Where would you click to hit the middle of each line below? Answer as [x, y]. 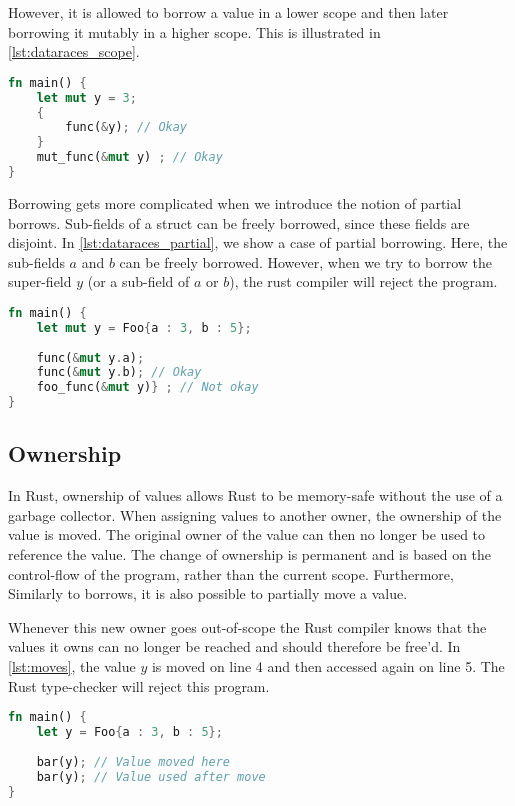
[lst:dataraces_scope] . [74, 51]
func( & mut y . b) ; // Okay [119, 372]
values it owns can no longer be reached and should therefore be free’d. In [234, 646]
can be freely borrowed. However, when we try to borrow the [306, 261]
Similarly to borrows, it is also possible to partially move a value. [208, 593]
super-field [40, 281]
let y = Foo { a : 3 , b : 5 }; [129, 732]
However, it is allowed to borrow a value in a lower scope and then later [228, 12]
